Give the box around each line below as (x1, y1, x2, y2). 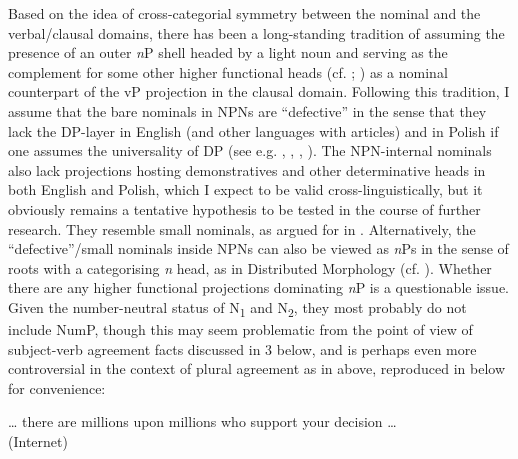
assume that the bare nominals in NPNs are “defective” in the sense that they (8, 100, 487, 121)
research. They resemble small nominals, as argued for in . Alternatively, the (8, 218, 476, 239)
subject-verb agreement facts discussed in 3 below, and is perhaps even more (8, 338, 477, 359)
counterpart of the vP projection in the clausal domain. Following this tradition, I (8, 81, 510, 102)
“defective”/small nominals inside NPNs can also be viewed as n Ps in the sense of (8, 238, 509, 259)
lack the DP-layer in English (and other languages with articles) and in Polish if (8, 120, 499, 141)
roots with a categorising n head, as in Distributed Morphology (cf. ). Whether (8, 257, 492, 278)
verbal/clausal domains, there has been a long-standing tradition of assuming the (8, 22, 505, 43)
